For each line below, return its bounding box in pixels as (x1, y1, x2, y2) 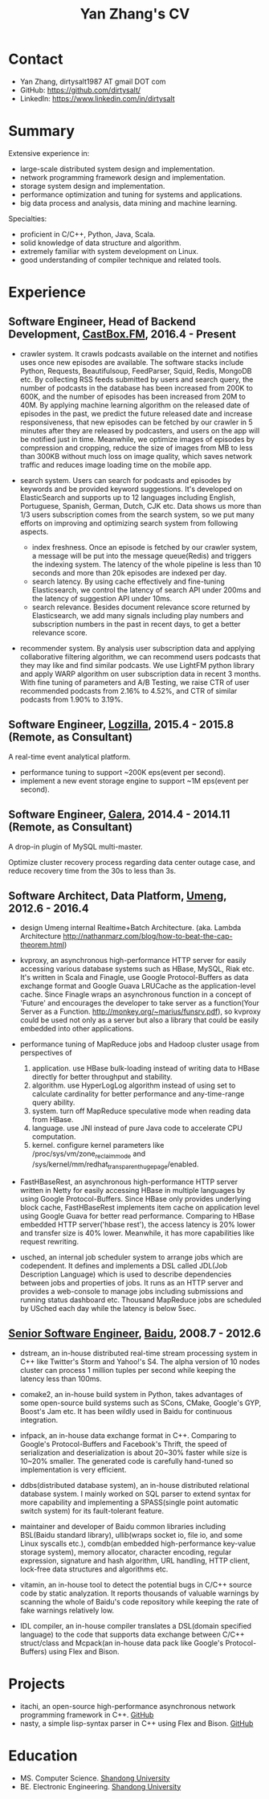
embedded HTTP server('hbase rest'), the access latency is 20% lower (19, 1219, 255, 1229)
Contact (8, 50, 63, 68)
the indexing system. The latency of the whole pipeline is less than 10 (31, 559, 262, 569)
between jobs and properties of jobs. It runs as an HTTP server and (19, 1277, 243, 1287)
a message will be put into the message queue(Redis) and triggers (31, 551, 251, 560)
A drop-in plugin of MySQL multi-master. (8, 842, 143, 851)
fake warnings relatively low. (19, 1605, 115, 1615)
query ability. (31, 1098, 75, 1108)
